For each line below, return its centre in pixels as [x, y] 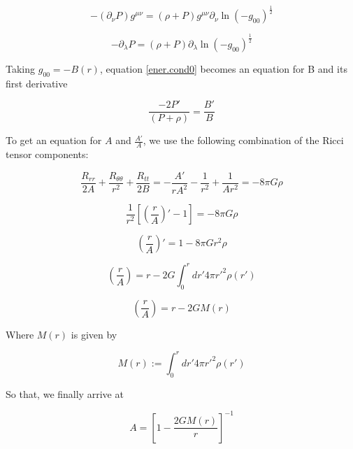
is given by [94, 334]
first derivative [37, 83]
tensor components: [47, 154]
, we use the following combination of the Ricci [243, 140]
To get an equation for [54, 140]
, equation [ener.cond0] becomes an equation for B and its [223, 68]
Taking [21, 68]
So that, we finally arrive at [65, 393]
